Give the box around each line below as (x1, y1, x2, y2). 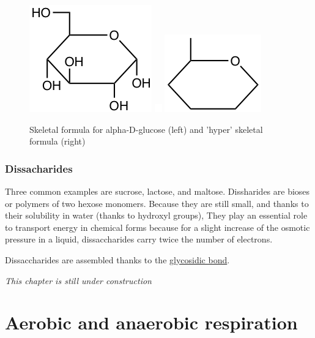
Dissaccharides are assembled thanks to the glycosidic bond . (5, 253, 230, 266)
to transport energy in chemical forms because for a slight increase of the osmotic (5, 220, 310, 233)
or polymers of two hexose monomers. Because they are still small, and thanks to (5, 197, 309, 209)
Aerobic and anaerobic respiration (5, 310, 298, 335)
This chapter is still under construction (5, 274, 152, 287)
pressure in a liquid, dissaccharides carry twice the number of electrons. (5, 233, 273, 246)
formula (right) (29, 135, 86, 148)
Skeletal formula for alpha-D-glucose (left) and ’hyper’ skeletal (29, 122, 263, 135)
